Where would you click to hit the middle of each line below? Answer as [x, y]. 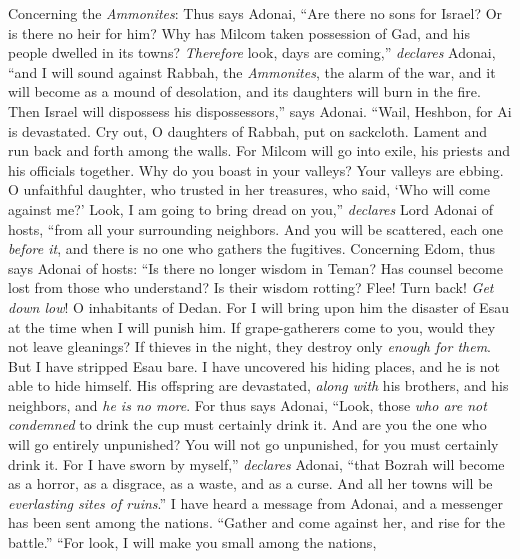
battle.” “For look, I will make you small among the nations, [192, 542]
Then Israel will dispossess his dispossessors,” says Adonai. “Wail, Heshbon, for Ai [260, 110]
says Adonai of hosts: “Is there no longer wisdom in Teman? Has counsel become [255, 267]
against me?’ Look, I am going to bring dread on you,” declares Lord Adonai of [251, 208]
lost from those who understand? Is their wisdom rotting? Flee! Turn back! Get [251, 287]
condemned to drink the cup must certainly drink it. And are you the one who [247, 424]
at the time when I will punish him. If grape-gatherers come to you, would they [252, 326]
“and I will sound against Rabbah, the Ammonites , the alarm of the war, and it [252, 71]
